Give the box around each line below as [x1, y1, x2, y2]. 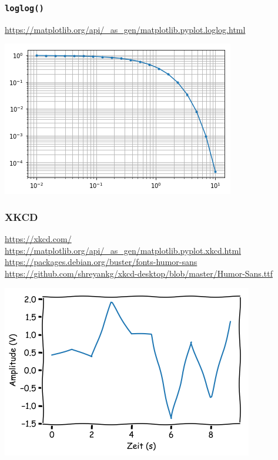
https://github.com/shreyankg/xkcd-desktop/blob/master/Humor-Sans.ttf [5, 267, 273, 279]
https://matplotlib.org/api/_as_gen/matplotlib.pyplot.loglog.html [5, 23, 246, 35]
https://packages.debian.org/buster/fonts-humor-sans [5, 256, 197, 268]
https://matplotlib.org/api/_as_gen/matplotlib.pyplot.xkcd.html [5, 244, 242, 256]
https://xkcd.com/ [5, 233, 72, 245]
